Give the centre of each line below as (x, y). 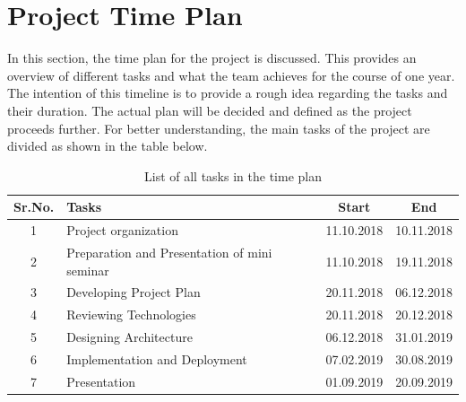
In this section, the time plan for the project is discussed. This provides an (212, 58)
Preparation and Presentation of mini (169, 252)
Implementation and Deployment (157, 358)
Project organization (122, 230)
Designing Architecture (129, 337)
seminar (88, 270)
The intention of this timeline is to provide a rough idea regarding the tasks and (228, 93)
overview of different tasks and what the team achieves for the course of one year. (231, 75)
